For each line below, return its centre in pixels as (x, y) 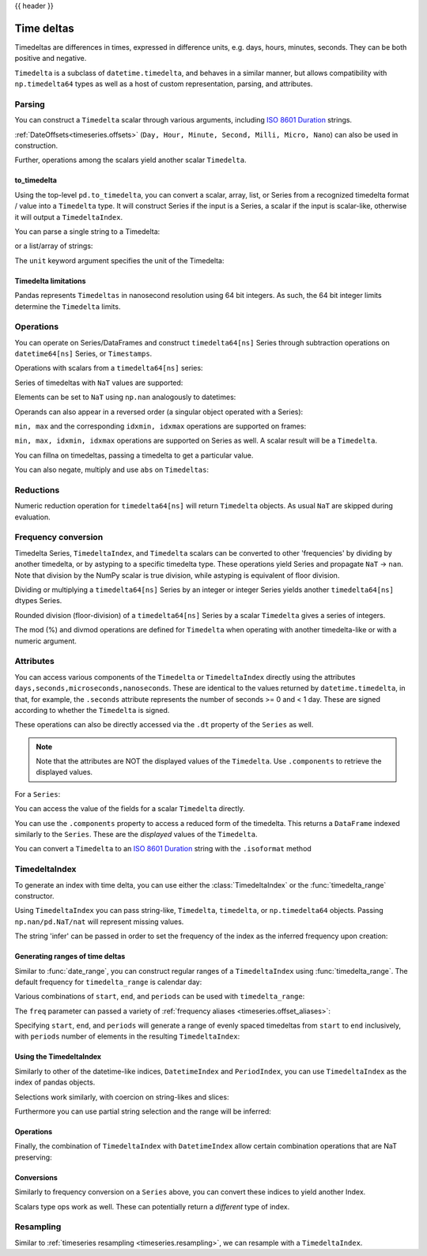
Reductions (37, 490)
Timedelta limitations (50, 281)
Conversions (36, 1177)
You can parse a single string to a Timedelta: (87, 231)
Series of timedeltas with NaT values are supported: (99, 383)
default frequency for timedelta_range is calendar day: (108, 982)
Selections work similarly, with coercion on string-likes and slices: (122, 1097)
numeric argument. (45, 641)
